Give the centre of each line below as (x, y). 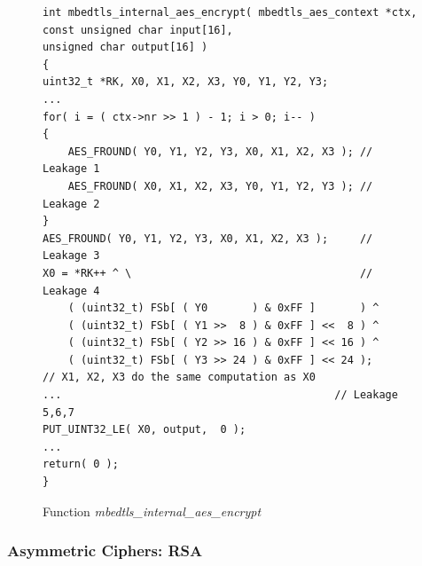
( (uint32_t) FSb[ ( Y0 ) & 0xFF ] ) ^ (223, 308)
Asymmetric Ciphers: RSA (105, 550)
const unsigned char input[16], (138, 30)
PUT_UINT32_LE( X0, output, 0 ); (145, 430)
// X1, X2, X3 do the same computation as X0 (179, 377)
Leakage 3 (71, 256)
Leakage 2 (71, 204)
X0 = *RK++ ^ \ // (208, 273)
